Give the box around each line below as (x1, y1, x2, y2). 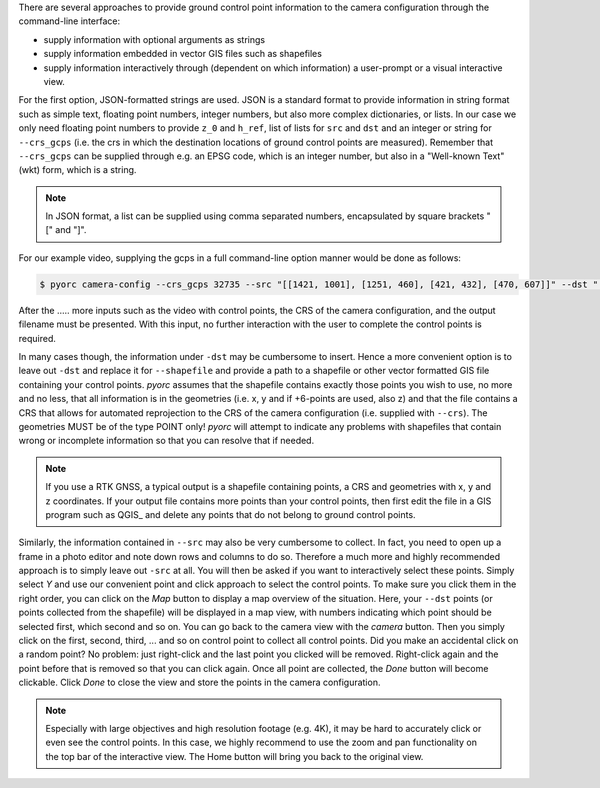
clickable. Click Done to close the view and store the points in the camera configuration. (18, 676, 381, 689)
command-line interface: (18, 15, 120, 27)
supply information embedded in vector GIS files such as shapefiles (43, 48, 322, 60)
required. (18, 332, 57, 344)
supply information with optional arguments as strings (43, 33, 265, 45)
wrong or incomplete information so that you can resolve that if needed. (18, 435, 315, 447)
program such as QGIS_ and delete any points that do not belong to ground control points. (45, 508, 416, 520)
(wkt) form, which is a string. (18, 164, 137, 176)
